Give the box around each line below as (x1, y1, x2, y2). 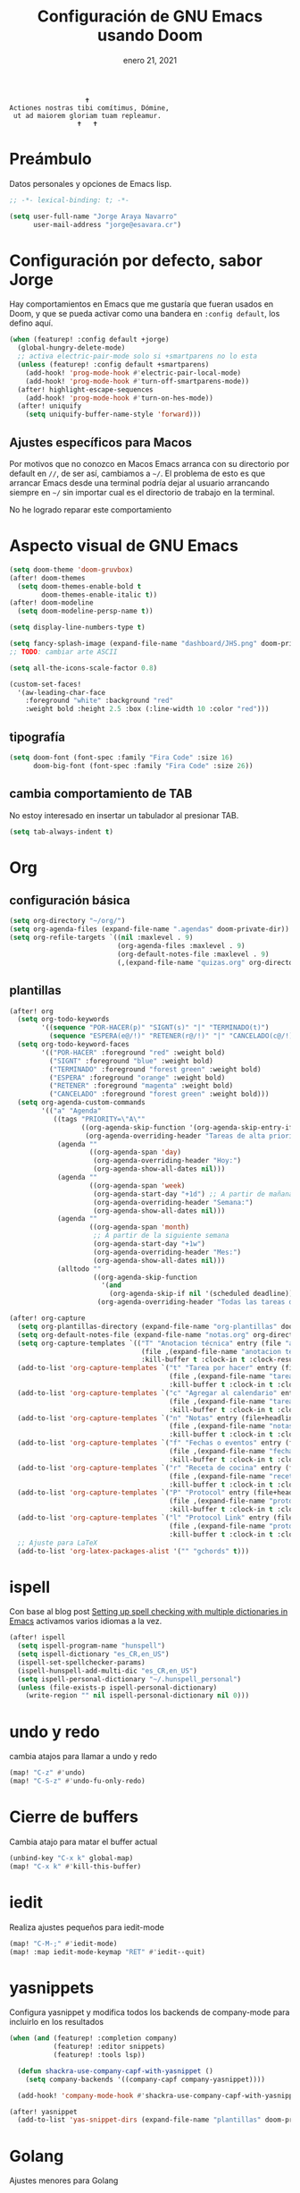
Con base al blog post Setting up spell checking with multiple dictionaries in (9, 1606, 288, 1617)
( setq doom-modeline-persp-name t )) (17, 606, 154, 616)
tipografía (9, 729, 65, 744)
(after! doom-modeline (9, 598, 94, 607)
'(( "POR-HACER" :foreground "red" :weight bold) (41, 1048, 226, 1057)
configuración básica (9, 893, 131, 909)
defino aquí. (9, 318, 54, 328)
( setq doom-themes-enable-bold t (17, 581, 142, 591)
